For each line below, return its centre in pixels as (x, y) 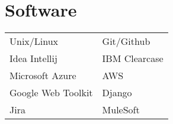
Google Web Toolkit (51, 93)
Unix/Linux (34, 41)
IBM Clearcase (133, 58)
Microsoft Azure (43, 76)
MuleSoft (121, 110)
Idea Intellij (33, 58)
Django (117, 93)
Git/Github (126, 41)
